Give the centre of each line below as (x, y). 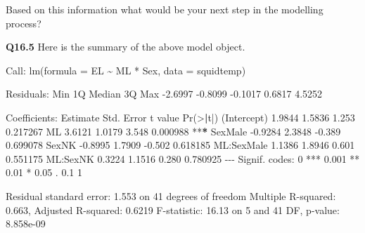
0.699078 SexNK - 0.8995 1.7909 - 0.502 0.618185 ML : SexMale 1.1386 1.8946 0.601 (180, 145)
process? (24, 23)
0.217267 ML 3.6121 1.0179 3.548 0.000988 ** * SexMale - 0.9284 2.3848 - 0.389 (173, 131)
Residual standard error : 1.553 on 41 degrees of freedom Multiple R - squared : (171, 195)
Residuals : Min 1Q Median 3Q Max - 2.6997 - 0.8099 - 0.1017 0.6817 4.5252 (164, 94)
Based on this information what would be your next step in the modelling (165, 9)
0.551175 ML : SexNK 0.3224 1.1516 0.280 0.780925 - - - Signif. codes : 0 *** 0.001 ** (183, 158)
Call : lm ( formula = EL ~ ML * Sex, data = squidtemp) (126, 70)
